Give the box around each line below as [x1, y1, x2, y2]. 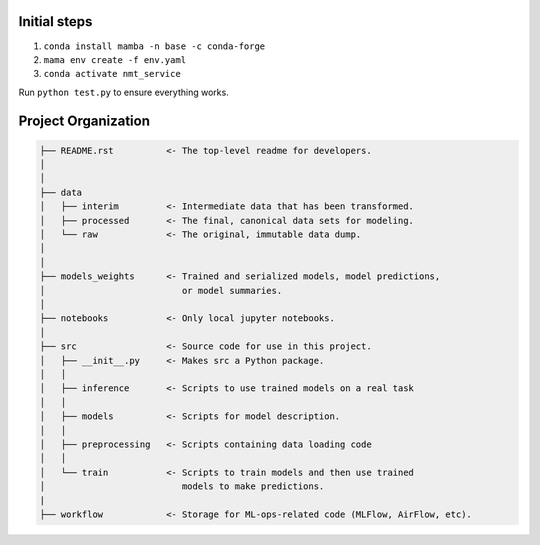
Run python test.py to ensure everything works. [18, 86, 229, 98]
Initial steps [18, 13, 93, 30]
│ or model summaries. [39, 285, 283, 296]
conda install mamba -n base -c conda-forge [43, 40, 266, 52]
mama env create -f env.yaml [43, 54, 187, 65]
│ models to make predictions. [39, 481, 325, 492]
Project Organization [18, 112, 150, 129]
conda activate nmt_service [43, 68, 182, 80]
